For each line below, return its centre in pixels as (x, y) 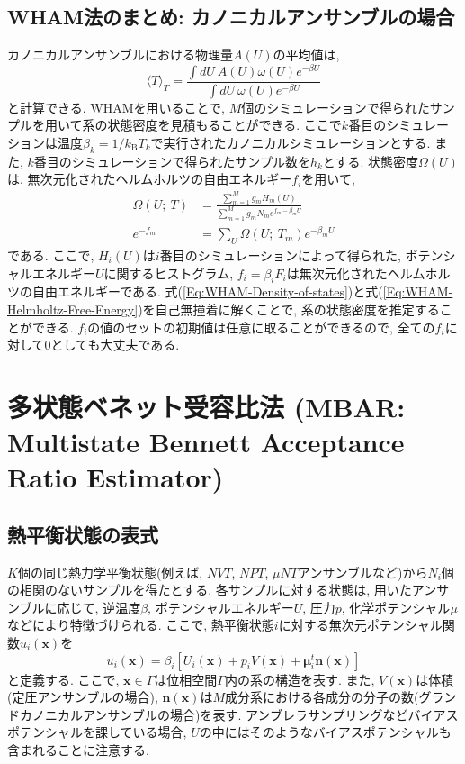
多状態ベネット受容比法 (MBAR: (206, 406)
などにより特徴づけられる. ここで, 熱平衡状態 (141, 625)
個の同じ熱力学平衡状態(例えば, (110, 572)
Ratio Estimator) (116, 477)
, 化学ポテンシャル (396, 607)
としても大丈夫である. (115, 345)
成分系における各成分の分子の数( (322, 697)
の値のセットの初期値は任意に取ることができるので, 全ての (261, 327)
